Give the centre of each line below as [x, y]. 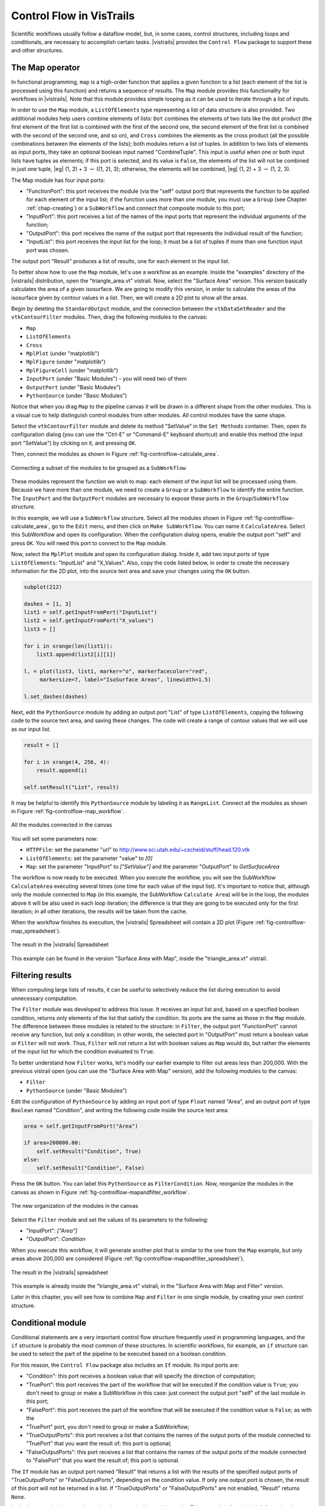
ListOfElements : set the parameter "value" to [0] [89, 858]
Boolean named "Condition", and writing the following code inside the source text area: [120, 1110]
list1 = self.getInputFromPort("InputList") [91, 612]
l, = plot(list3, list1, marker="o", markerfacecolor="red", [116, 671]
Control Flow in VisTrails [73, 16]
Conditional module [49, 1323]
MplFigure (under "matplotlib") [66, 362]
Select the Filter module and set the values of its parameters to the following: [110, 1219]
